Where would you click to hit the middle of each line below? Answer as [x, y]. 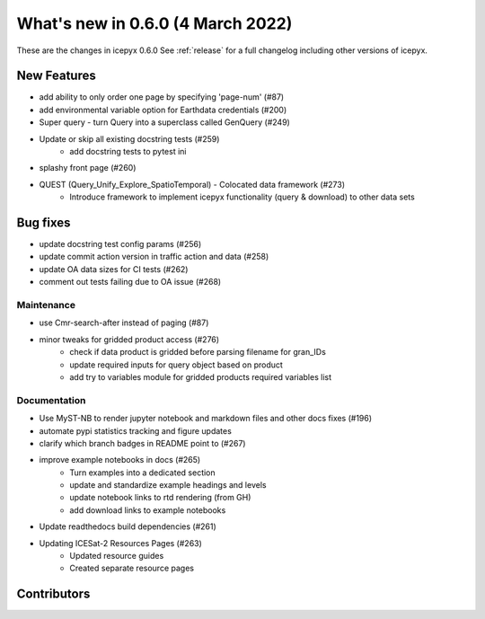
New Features [56, 76]
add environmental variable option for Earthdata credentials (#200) [163, 110]
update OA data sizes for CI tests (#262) [114, 269]
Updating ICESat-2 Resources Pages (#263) [120, 543]
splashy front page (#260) [88, 168]
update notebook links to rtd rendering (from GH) [160, 498]
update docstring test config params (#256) [120, 244]
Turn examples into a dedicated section [142, 473]
